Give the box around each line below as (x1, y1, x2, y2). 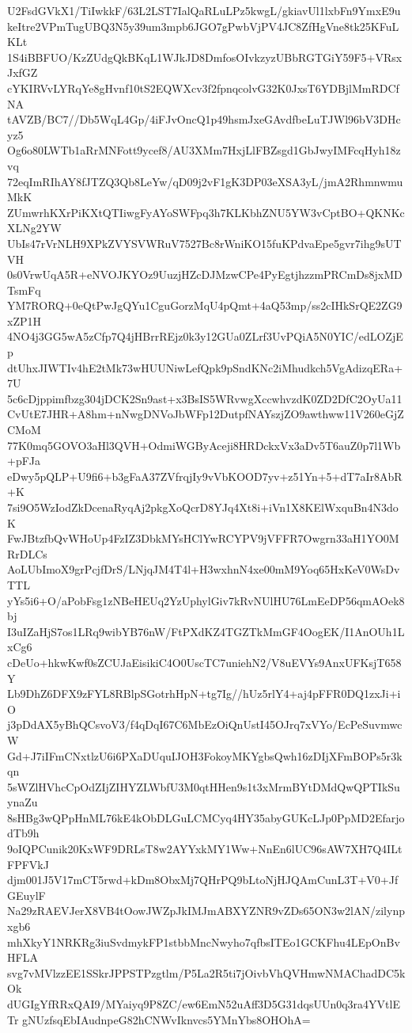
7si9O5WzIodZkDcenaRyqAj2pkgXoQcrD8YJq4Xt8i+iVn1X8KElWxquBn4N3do (7, 499, 399, 515)
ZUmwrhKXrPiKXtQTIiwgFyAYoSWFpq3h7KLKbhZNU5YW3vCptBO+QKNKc (7, 204, 405, 220)
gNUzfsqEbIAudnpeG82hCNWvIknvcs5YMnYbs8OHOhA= (22, 1011, 311, 1027)
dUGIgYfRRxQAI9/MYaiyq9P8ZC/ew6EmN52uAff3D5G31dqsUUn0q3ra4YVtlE (7, 996, 400, 1012)
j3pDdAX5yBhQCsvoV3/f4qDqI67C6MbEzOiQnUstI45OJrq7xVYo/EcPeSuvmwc (7, 716, 403, 733)
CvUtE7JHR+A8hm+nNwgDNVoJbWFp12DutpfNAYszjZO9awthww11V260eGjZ (7, 406, 404, 422)
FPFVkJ (7, 856, 49, 872)
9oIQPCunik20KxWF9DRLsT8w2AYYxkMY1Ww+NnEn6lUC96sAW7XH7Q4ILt (7, 841, 403, 857)
